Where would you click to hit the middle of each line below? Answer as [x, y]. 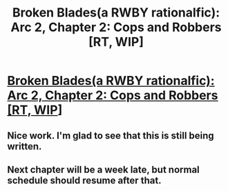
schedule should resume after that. [84, 180]
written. [25, 146]
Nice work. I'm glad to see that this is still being [111, 135]
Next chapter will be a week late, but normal [104, 169]
